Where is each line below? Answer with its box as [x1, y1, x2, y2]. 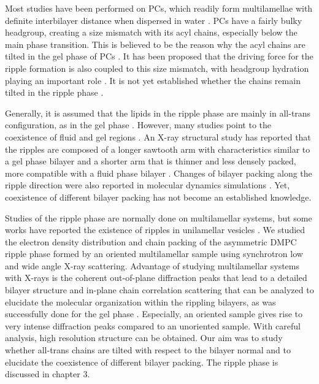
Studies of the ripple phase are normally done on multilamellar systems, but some [5, 211, 312, 224]
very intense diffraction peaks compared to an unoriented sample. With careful [5, 319, 301, 332]
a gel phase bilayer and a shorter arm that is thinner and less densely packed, [5, 155, 296, 167]
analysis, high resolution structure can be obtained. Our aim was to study [5, 331, 283, 344]
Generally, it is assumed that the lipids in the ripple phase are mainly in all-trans [5, 106, 311, 119]
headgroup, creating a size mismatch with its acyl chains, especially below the [5, 26, 298, 39]
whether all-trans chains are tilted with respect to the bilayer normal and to [5, 344, 291, 356]
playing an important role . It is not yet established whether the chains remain [5, 74, 301, 86]
